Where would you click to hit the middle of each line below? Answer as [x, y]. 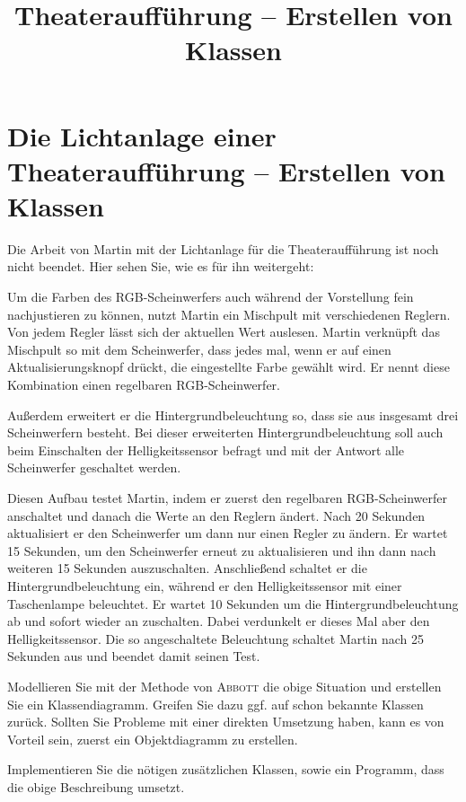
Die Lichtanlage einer [142, 135]
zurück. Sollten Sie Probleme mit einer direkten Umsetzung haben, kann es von [226, 722]
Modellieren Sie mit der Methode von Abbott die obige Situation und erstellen [224, 686]
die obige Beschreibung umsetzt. [96, 786]
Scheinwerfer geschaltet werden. [94, 467]
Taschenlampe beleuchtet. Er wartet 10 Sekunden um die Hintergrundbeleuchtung [233, 603]
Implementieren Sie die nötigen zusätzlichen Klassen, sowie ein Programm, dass [226, 769]
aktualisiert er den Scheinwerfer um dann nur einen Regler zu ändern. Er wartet [228, 533]
